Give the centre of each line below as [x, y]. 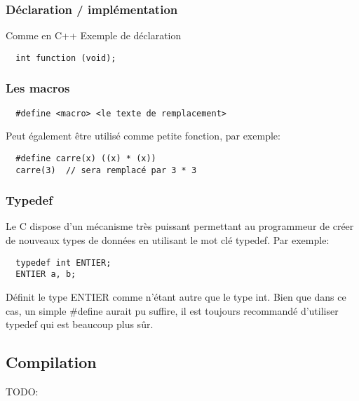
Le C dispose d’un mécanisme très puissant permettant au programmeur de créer [180, 226]
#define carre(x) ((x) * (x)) [86, 158]
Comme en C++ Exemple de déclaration [94, 35]
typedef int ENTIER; [63, 263]
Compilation [51, 362]
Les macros [38, 88]
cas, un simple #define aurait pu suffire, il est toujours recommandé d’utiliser [172, 310]
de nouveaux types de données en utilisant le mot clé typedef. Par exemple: [168, 240]
